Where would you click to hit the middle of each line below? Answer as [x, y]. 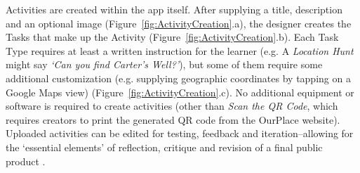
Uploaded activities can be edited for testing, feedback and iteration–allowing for [180, 133]
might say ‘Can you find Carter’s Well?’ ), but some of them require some [164, 64]
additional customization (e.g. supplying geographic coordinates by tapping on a [178, 78]
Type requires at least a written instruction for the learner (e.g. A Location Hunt [180, 50]
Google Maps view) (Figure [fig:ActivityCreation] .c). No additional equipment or [180, 92]
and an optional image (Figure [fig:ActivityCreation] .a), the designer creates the [179, 23]
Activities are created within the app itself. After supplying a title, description [174, 9]
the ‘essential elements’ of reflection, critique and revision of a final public [164, 147]
